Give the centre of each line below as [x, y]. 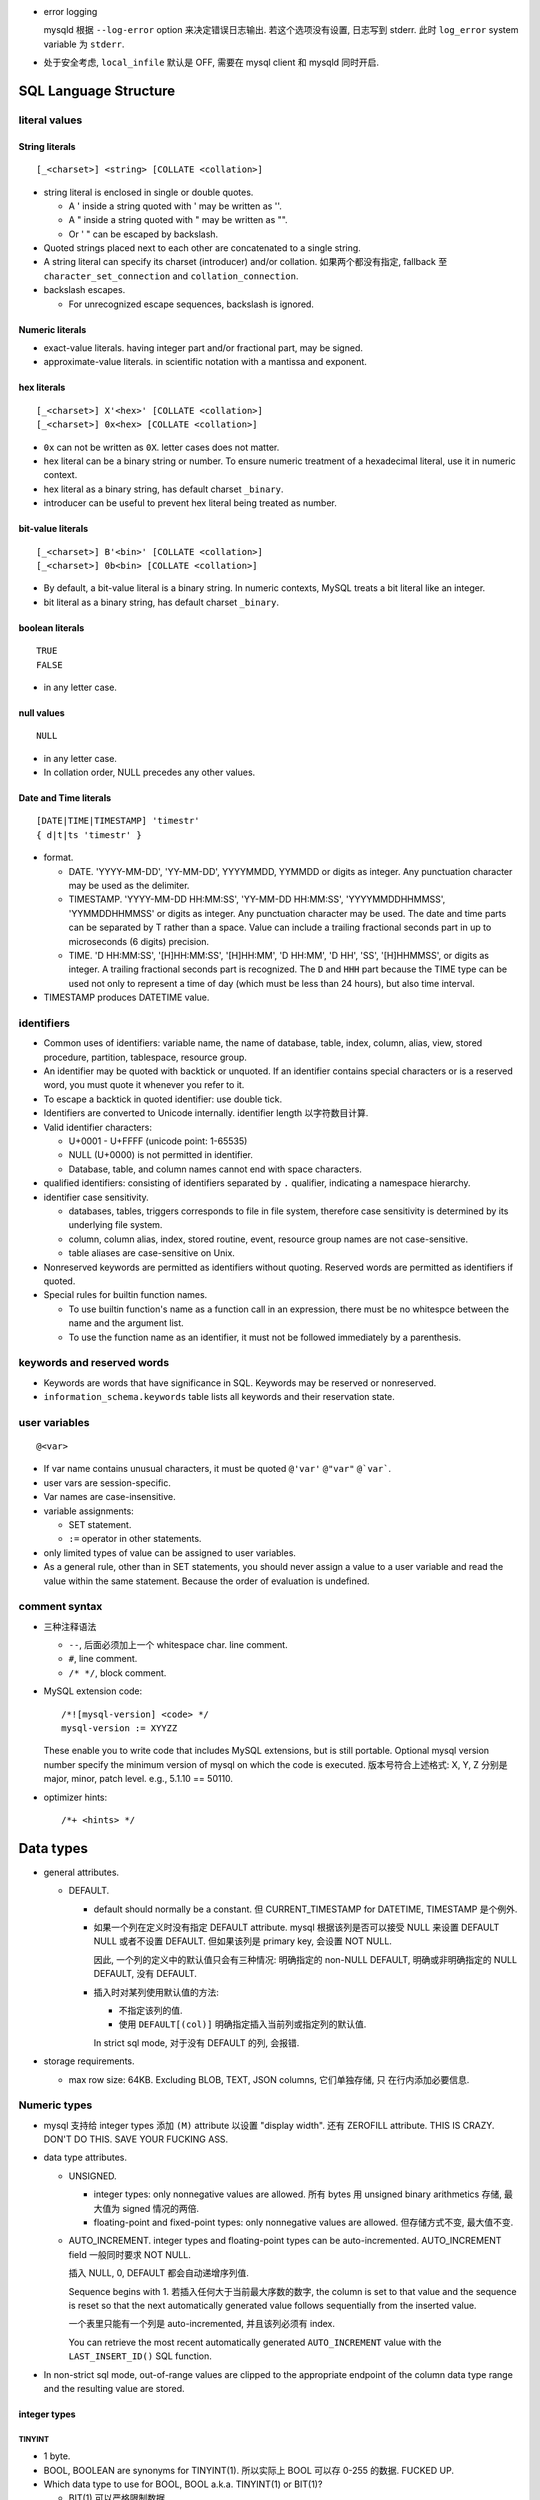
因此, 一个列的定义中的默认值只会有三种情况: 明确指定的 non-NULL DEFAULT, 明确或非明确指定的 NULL [305, 1959]
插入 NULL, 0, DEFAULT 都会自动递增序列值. [159, 2273]
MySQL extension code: [93, 1691]
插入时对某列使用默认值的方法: [156, 1992]
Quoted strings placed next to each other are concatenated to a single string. [202, 248]
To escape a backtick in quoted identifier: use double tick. [163, 1099]
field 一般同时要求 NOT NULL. [130, 2254]
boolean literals [51, 627]
